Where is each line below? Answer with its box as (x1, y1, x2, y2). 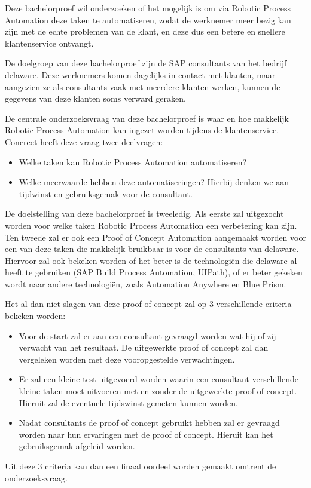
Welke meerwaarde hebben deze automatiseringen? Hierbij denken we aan (19, 176, 289, 188)
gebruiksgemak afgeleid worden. (19, 440, 135, 452)
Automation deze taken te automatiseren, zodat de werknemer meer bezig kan (5, 13, 291, 26)
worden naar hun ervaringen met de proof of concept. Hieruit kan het (19, 428, 273, 440)
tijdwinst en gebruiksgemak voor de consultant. (19, 187, 193, 200)
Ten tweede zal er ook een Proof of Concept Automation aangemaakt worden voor (5, 231, 306, 243)
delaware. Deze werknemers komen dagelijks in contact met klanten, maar (5, 68, 276, 81)
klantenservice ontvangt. (5, 36, 94, 49)
